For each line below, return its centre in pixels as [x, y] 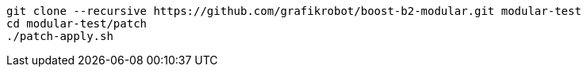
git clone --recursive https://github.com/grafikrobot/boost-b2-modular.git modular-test [294, 11]
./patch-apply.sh [60, 36]
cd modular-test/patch [77, 24]
